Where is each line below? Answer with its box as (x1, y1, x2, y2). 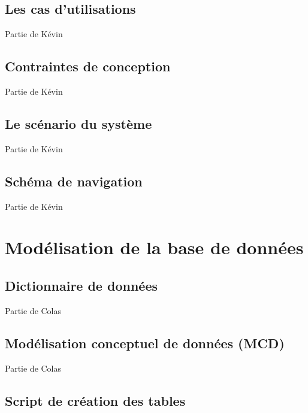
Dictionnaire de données (5, 276, 158, 294)
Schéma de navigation (5, 171, 143, 190)
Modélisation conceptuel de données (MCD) (5, 333, 285, 352)
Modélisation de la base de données (5, 235, 304, 260)
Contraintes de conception (5, 57, 171, 76)
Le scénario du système (5, 114, 152, 132)
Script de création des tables (5, 391, 186, 409)
